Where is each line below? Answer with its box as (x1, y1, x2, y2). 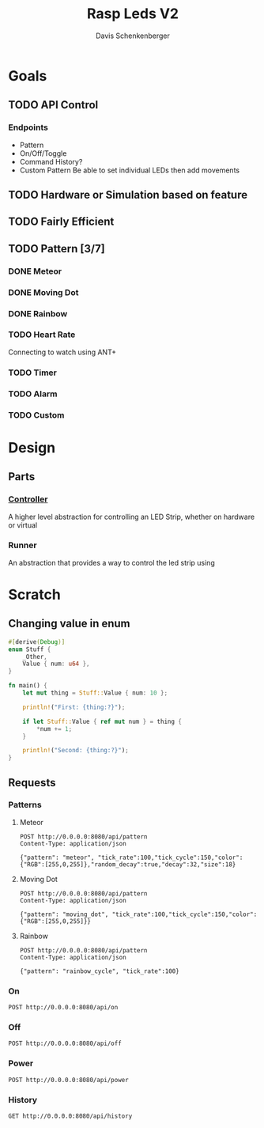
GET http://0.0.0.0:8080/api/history (8, 1112, 133, 1120)
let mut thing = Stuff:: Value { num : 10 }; (22, 689, 168, 697)
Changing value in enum (8, 617, 130, 630)
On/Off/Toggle (19, 148, 67, 158)
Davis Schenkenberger (96, 31, 170, 40)
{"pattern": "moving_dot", (19, 910, 109, 918)
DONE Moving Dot (8, 286, 79, 297)
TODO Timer (8, 367, 58, 378)
